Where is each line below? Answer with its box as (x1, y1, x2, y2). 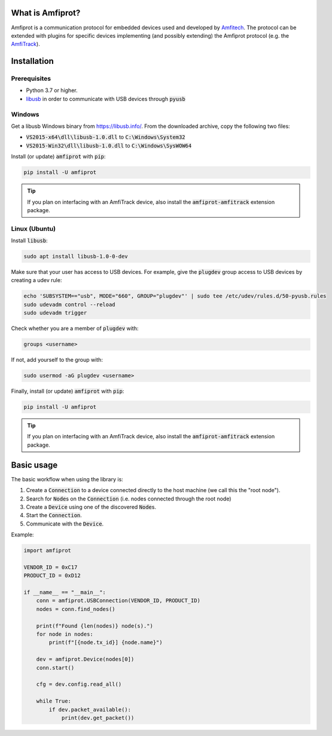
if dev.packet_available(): (48, 706, 132, 713)
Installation (11, 56, 54, 66)
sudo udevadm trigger (23, 310, 87, 316)
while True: (36, 698, 72, 705)
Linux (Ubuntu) (11, 224, 56, 233)
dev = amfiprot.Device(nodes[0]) (36, 656, 135, 663)
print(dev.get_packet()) (61, 714, 135, 721)
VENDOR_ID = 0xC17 (23, 564, 78, 570)
